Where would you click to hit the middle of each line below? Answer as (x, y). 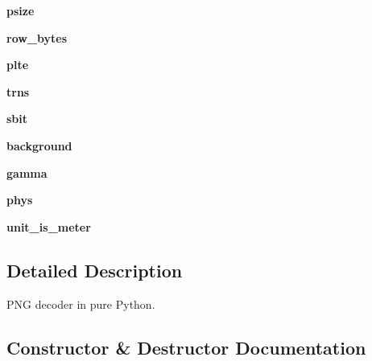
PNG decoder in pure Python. (81, 304)
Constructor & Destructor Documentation (186, 347)
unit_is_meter (49, 226)
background (39, 145)
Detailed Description (95, 270)
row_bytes (37, 37)
